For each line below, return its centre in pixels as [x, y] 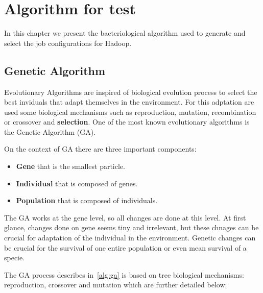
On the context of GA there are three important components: [100, 149]
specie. [15, 258]
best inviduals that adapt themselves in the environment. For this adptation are [129, 102]
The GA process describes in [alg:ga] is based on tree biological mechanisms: [124, 274]
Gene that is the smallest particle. [70, 166]
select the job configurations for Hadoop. [68, 43]
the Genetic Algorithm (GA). [50, 131]
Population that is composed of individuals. [87, 200]
